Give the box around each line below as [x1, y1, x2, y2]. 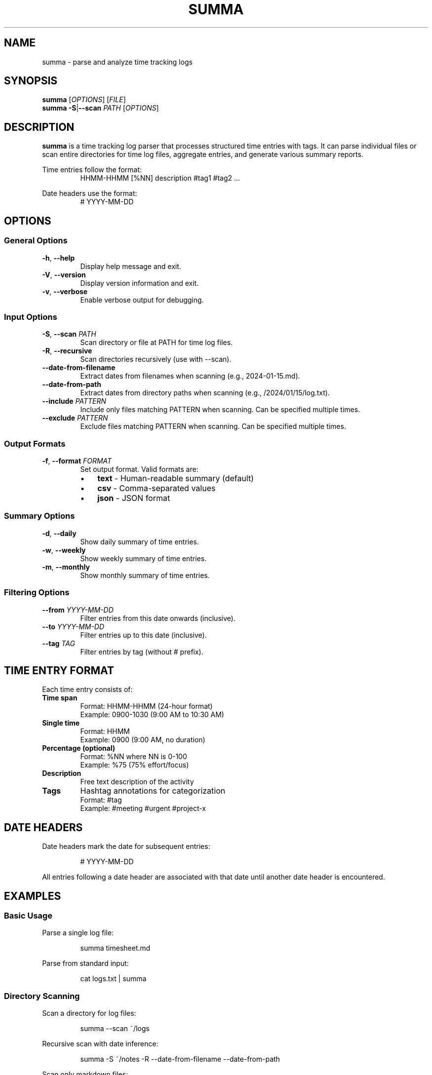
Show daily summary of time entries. [80, 537, 199, 546]
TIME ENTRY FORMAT [4, 664, 114, 677]
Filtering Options [4, 587, 70, 598]
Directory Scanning [4, 991, 80, 1001]
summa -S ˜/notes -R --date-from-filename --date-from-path [80, 1055, 280, 1064]
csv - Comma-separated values [97, 483, 216, 493]
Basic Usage [4, 911, 53, 921]
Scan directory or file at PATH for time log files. [80, 338, 233, 347]
